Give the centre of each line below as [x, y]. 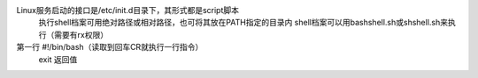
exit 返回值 [58, 59]
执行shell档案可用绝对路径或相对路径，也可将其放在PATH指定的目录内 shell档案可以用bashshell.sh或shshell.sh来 [243, 23]
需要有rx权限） [81, 34]
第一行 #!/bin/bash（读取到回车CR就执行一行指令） [110, 47]
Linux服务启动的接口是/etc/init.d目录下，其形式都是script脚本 [127, 10]
